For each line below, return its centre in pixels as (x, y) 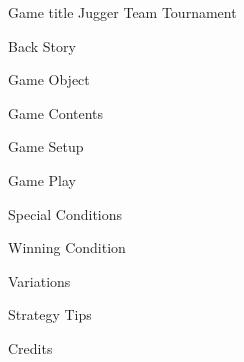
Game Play (42, 179)
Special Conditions (65, 213)
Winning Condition (67, 247)
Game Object (49, 79)
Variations (39, 280)
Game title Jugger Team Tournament (122, 12)
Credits (30, 347)
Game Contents (56, 112)
